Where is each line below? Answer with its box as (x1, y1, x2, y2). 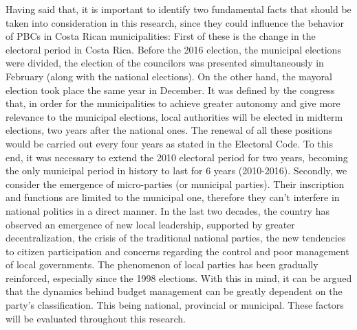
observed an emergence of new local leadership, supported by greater (6, 217, 295, 231)
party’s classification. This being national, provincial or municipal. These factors (6, 298, 344, 312)
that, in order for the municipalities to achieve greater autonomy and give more (6, 96, 340, 110)
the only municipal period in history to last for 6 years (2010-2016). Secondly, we (6, 163, 347, 178)
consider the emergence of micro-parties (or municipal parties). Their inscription (6, 176, 345, 191)
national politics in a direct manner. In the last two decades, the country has (6, 203, 329, 217)
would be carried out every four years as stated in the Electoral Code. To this (6, 136, 333, 150)
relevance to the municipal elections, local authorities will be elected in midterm (6, 109, 343, 123)
